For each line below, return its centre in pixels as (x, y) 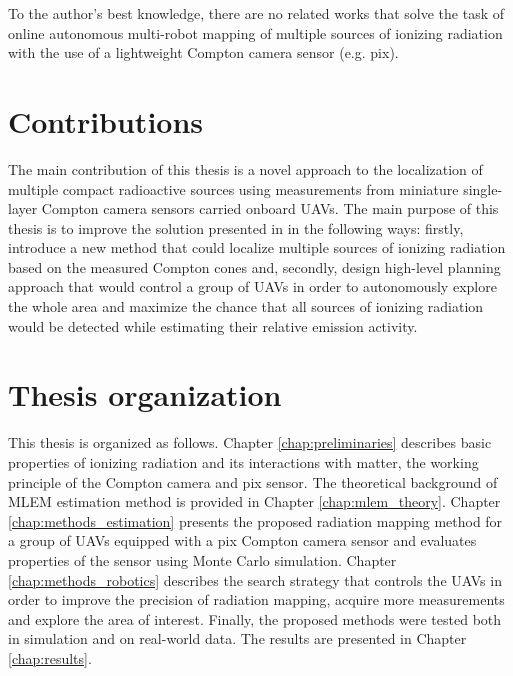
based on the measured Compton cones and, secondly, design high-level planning (254, 266)
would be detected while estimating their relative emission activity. (213, 325)
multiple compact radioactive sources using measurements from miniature (233, 188)
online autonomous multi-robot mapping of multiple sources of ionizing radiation (255, 32)
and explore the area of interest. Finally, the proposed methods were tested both (255, 618)
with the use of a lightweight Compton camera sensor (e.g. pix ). (203, 52)
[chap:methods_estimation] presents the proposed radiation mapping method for (255, 520)
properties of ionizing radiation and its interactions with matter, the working (243, 461)
